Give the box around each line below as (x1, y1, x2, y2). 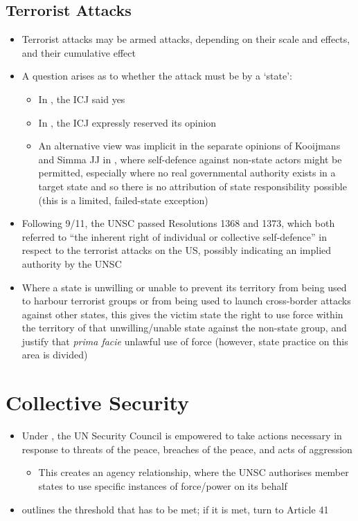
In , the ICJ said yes (38, 91, 125, 106)
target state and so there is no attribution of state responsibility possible (38, 179, 347, 193)
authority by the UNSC (21, 256, 122, 271)
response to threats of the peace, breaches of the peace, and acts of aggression (21, 441, 352, 456)
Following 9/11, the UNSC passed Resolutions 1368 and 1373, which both (21, 216, 335, 230)
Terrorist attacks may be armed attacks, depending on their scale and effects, (21, 32, 350, 46)
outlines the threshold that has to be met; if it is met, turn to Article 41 (21, 502, 329, 516)
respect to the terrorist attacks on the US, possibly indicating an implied (21, 243, 332, 257)
